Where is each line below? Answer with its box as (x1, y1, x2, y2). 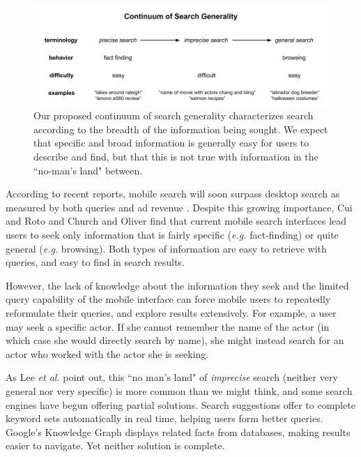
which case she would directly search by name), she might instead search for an (6, 333, 344, 347)
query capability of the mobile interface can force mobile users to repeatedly (6, 292, 331, 306)
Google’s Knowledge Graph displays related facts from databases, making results (6, 424, 351, 439)
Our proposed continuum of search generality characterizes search (33, 108, 314, 123)
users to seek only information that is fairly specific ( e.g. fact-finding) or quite (6, 227, 339, 242)
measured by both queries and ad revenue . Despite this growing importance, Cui (6, 200, 353, 214)
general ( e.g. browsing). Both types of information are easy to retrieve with (6, 241, 327, 255)
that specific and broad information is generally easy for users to (33, 135, 309, 150)
